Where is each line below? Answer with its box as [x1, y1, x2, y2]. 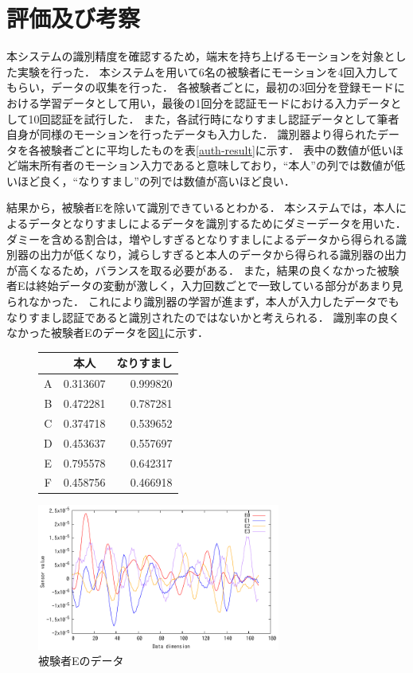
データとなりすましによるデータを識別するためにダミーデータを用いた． [28, 215, 407, 232]
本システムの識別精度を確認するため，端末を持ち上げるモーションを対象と [6, 48, 395, 65]
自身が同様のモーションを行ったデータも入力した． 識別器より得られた [6, 126, 378, 143]
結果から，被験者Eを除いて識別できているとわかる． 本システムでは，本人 [6, 199, 395, 216]
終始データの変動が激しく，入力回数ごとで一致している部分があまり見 [36, 277, 403, 294]
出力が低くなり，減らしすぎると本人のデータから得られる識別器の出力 [39, 246, 407, 263]
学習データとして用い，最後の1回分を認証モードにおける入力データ [39, 94, 391, 111]
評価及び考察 [6, 2, 141, 34]
